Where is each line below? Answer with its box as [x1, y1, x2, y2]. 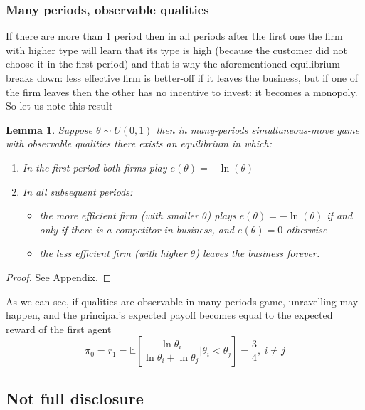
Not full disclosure [6, 387, 144, 409]
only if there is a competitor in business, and [39, 221, 234, 236]
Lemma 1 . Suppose [6, 122, 93, 137]
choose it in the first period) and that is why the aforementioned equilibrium [6, 56, 340, 71]
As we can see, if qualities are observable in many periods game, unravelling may [6, 293, 359, 308]
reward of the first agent [6, 321, 112, 336]
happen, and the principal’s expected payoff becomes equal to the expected [6, 307, 333, 322]
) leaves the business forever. [195, 246, 320, 261]
